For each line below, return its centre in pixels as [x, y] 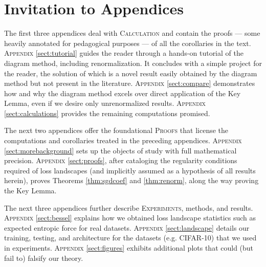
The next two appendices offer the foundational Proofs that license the [116, 130]
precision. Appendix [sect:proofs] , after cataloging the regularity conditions [121, 160]
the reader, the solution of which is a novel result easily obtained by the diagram [131, 73]
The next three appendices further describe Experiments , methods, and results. [129, 207]
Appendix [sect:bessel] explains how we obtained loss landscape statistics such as [130, 218]
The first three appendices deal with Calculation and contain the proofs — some [132, 33]
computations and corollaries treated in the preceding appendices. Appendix [123, 140]
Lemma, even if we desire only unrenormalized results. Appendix [105, 103]
